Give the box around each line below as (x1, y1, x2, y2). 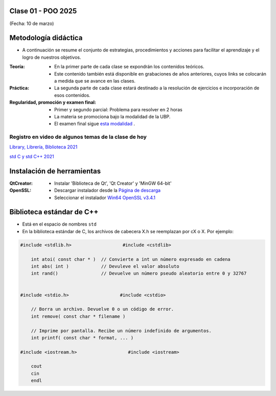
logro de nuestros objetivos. (22, 54, 81, 60)
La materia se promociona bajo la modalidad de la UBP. (54, 113, 171, 119)
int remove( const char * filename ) (31, 313, 126, 319)
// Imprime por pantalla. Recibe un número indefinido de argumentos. (31, 328, 212, 334)
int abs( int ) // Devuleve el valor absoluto (31, 263, 179, 269)
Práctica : (9, 85, 30, 91)
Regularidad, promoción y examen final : (9, 100, 97, 106)
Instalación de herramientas (9, 166, 101, 176)
